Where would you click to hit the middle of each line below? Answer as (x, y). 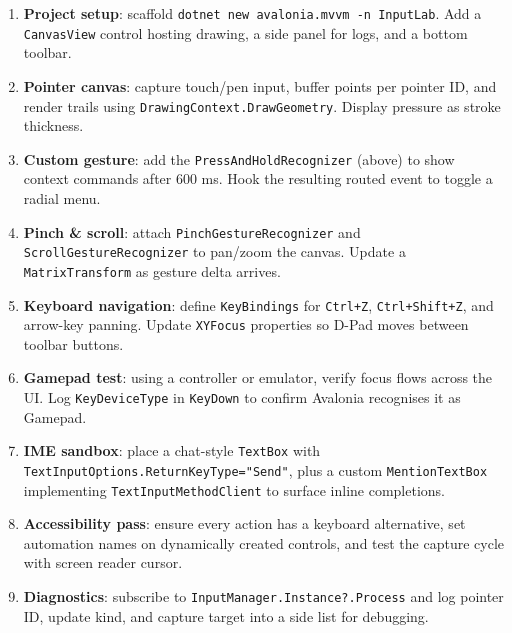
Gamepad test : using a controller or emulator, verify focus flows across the (258, 377)
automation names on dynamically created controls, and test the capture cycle (264, 542)
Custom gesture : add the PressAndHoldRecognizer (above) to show (239, 158)
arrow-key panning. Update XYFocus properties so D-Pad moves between (246, 324)
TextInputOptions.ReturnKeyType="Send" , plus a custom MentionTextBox (255, 469)
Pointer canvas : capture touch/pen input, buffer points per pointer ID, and (260, 85)
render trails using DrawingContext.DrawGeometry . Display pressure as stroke (262, 105)
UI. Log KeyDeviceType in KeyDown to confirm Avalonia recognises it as (242, 397)
